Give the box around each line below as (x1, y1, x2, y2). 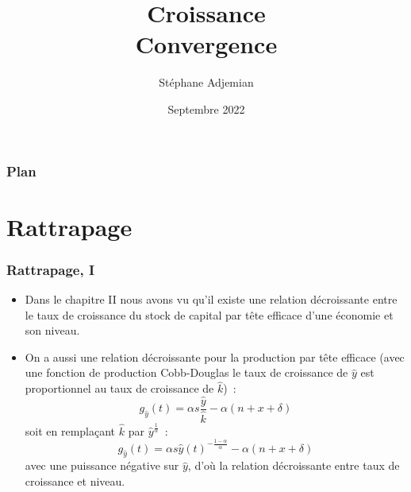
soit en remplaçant (25, 422, 116, 439)
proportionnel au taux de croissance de (25, 380, 214, 397)
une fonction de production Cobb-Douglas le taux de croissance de (25, 364, 348, 381)
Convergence (135, 28, 278, 60)
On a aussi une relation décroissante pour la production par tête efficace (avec (25, 348, 405, 365)
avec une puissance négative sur (25, 457, 179, 474)
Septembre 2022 (167, 100, 245, 117)
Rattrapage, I (6, 259, 95, 279)
